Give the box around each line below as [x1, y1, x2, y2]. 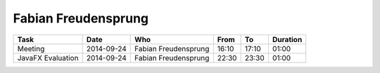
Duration [272, 34, 303, 44]
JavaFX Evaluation [17, 53, 79, 62]
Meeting [17, 44, 45, 53]
